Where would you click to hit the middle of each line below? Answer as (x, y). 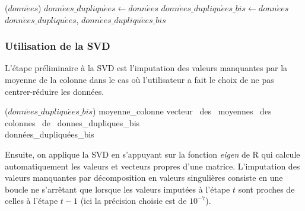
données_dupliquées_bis (50, 134)
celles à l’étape (31, 201)
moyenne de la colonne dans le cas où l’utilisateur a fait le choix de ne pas (139, 79)
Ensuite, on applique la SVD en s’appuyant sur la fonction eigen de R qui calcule (152, 154)
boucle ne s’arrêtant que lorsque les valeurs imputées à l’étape (117, 189)
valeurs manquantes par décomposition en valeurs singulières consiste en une (144, 178)
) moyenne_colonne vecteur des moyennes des (182, 111)
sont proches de (266, 189)
